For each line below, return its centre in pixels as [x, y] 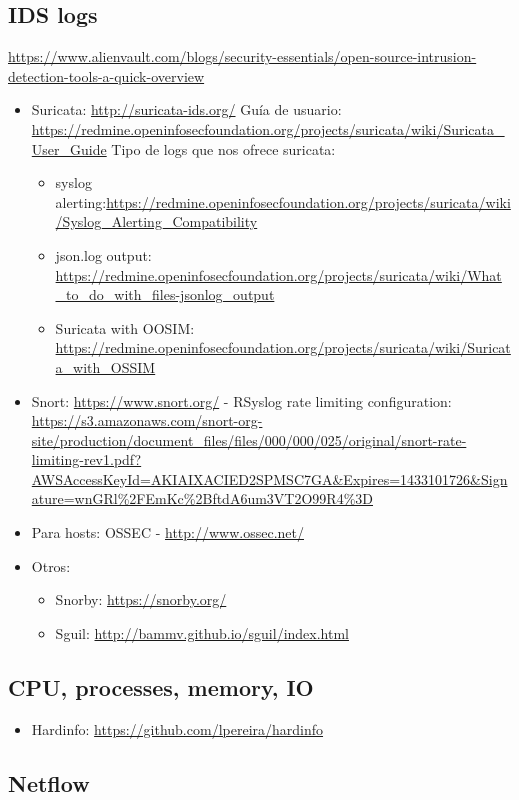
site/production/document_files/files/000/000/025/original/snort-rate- [249, 439]
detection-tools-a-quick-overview [106, 75]
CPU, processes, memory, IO [161, 686]
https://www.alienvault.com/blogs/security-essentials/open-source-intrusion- [242, 56]
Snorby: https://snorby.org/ [141, 599]
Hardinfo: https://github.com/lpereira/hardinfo [177, 728]
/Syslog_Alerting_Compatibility [156, 221]
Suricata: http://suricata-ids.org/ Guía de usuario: [186, 109]
